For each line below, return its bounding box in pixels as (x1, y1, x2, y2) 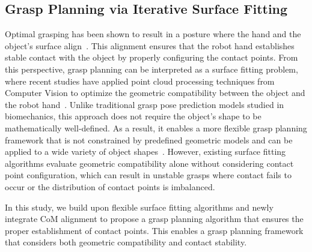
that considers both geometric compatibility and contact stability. (5, 236, 247, 248)
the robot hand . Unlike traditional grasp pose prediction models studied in (5, 98, 284, 110)
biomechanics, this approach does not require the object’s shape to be (5, 110, 262, 122)
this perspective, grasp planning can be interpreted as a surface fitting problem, (5, 62, 298, 75)
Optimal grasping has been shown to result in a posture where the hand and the (5, 28, 301, 40)
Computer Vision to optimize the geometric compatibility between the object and (5, 86, 305, 99)
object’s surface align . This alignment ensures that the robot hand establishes (5, 39, 295, 52)
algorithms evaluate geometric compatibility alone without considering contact (5, 157, 294, 169)
